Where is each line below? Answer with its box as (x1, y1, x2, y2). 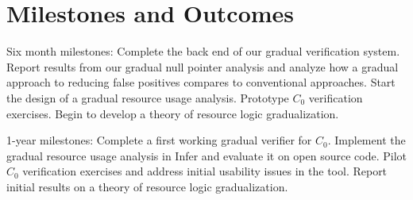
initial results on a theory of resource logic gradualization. (6, 178, 288, 194)
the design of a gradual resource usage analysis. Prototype (6, 89, 289, 106)
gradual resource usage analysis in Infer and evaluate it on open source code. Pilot (6, 147, 407, 163)
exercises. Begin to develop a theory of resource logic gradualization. (6, 105, 339, 121)
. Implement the (327, 132, 406, 148)
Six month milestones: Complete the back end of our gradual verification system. (6, 43, 400, 60)
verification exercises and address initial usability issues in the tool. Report (22, 163, 388, 179)
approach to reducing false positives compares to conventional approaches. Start (6, 74, 396, 90)
